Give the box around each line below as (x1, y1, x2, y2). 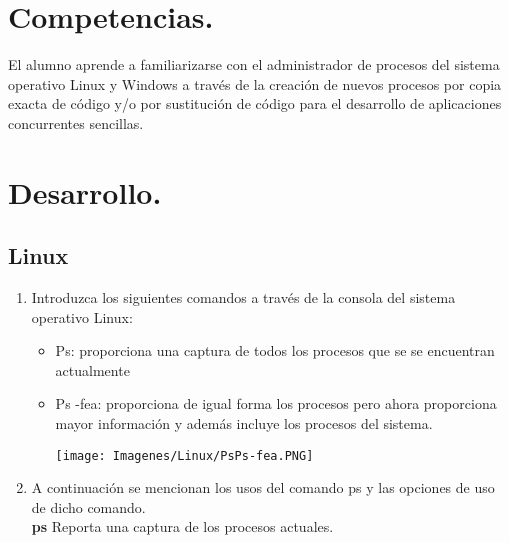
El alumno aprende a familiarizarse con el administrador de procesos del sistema (8, 54, 500, 75)
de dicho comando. (31, 496, 146, 517)
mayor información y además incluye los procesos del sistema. (55, 413, 433, 434)
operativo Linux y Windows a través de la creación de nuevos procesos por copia (8, 73, 502, 94)
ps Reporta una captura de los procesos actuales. (31, 516, 334, 537)
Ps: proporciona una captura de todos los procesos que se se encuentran (55, 340, 495, 361)
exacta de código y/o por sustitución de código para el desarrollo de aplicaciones (8, 93, 502, 114)
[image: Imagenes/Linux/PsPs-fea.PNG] (55, 448, 314, 463)
